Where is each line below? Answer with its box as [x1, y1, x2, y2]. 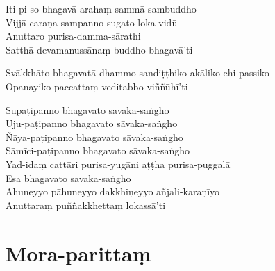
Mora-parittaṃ [6, 238, 151, 267]
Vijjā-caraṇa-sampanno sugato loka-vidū [6, 15, 178, 29]
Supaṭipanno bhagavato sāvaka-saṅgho [6, 102, 169, 117]
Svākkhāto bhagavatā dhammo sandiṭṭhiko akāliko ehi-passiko [6, 65, 269, 80]
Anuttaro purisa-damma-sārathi [6, 28, 141, 43]
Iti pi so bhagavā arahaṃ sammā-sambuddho [6, 1, 197, 15]
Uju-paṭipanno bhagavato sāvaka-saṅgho [6, 116, 178, 131]
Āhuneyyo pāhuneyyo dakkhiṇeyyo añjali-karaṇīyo [6, 184, 220, 199]
